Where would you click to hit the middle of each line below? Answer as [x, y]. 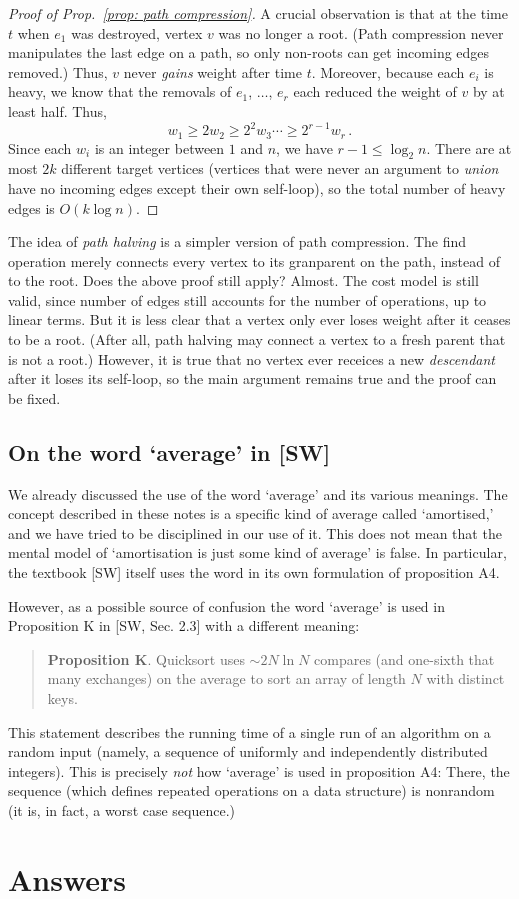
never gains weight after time [212, 71]
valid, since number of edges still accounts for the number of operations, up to [247, 299]
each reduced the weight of [375, 91]
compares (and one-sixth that [404, 658]
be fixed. [34, 397]
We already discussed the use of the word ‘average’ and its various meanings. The [258, 493]
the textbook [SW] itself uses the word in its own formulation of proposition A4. [254, 572]
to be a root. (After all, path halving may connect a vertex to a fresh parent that [257, 339]
